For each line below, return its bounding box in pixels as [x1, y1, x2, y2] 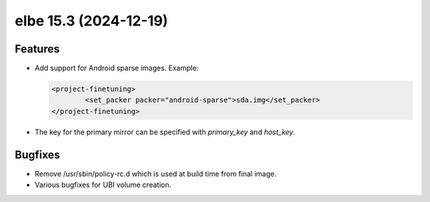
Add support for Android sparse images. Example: [34, 64, 199, 73]
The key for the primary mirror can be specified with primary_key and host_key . [34, 127, 296, 137]
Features [14, 42, 60, 56]
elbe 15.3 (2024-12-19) [14, 12, 169, 29]
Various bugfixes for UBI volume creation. [34, 180, 171, 190]
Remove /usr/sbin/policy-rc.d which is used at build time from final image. [34, 169, 277, 178]
